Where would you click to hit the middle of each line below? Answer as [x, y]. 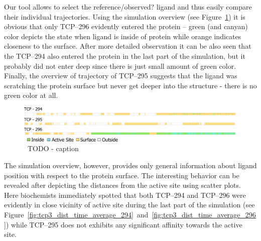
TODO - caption [53, 148]
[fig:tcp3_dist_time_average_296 [204, 214]
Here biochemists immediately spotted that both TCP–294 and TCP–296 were [125, 195]
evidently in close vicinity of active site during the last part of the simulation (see [129, 205]
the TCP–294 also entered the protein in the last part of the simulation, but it [125, 55]
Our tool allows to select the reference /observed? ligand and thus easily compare [128, 7]
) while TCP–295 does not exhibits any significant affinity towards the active [124, 224]
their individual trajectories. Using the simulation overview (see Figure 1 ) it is [125, 16]
